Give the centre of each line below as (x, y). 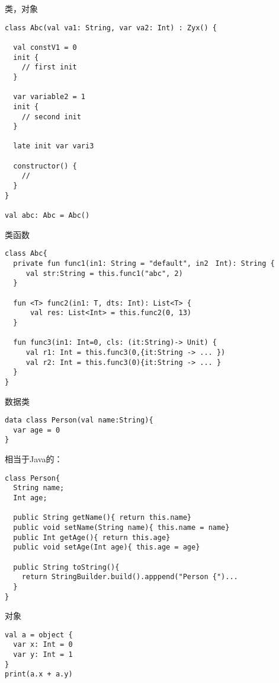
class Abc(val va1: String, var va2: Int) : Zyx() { (111, 28)
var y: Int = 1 (43, 655)
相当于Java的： (34, 459)
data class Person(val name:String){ (79, 420)
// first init (49, 67)
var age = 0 (37, 430)
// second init (51, 117)
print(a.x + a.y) (39, 674)
